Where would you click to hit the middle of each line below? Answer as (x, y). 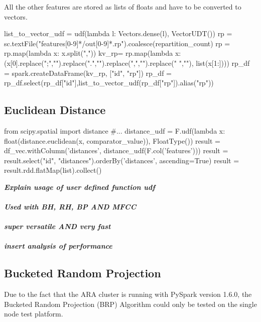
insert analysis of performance (58, 246)
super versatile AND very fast (57, 226)
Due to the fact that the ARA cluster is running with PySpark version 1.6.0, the (128, 294)
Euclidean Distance (55, 110)
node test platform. (34, 314)
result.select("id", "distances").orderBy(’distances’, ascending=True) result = (122, 160)
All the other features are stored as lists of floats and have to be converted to (123, 7)
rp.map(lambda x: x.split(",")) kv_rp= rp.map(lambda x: (93, 53)
